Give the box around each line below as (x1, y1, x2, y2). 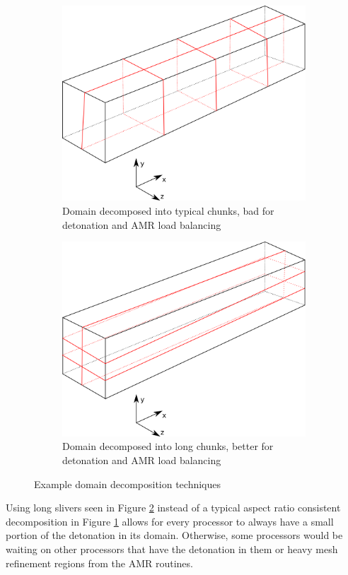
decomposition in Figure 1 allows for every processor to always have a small (6, 514, 334, 528)
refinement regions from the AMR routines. (6, 555, 193, 570)
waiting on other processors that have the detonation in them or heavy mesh (6, 542, 338, 557)
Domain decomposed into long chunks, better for (62, 439, 274, 454)
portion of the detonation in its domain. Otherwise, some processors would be (6, 528, 343, 543)
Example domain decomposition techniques (34, 476, 221, 491)
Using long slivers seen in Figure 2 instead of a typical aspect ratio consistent (6, 500, 341, 515)
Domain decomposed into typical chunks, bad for (62, 203, 274, 218)
